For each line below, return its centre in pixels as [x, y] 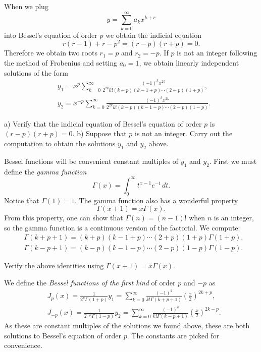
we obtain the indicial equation [154, 35]
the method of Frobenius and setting [61, 62]
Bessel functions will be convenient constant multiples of [91, 161]
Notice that [22, 200]
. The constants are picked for [173, 335]
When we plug [26, 6]
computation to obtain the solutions [60, 143]
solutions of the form [36, 72]
